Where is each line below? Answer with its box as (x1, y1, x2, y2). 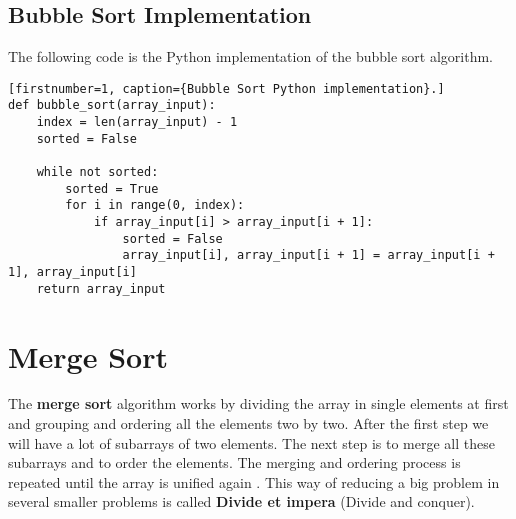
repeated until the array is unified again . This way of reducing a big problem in (8, 471, 500, 492)
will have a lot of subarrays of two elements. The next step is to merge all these (8, 432, 495, 453)
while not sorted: (36, 165, 159, 180)
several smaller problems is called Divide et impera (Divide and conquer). (8, 491, 475, 512)
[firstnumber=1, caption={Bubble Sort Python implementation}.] (8, 81, 445, 96)
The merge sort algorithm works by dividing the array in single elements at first (8, 393, 509, 414)
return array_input (36, 281, 166, 296)
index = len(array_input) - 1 (36, 115, 238, 130)
